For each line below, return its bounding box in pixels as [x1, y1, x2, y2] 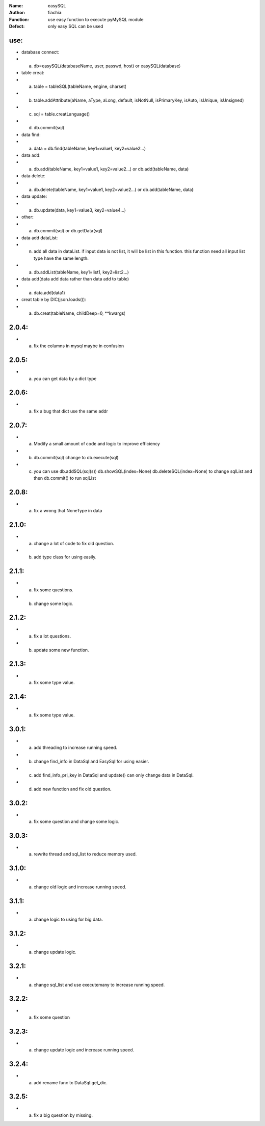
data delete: [21, 173, 46, 179]
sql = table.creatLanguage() [33, 111, 90, 117]
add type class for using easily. [33, 554, 97, 560]
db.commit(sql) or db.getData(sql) [33, 228, 103, 234]
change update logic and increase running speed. [33, 1047, 134, 1053]
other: [21, 214, 34, 220]
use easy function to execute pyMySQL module [48, 16, 144, 22]
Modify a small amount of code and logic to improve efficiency [33, 441, 160, 447]
